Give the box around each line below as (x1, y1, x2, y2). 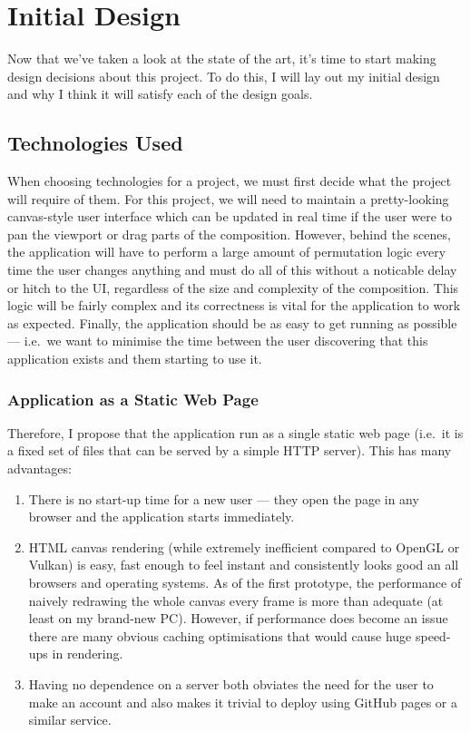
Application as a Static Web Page (7, 387, 259, 410)
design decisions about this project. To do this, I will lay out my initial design (7, 66, 440, 85)
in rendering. (52, 644, 123, 663)
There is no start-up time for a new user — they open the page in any (28, 489, 419, 508)
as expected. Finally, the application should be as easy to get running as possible (7, 313, 457, 332)
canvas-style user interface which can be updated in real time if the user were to (7, 207, 453, 226)
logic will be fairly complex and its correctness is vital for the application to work (7, 296, 461, 315)
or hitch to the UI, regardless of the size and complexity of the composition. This (7, 278, 459, 297)
